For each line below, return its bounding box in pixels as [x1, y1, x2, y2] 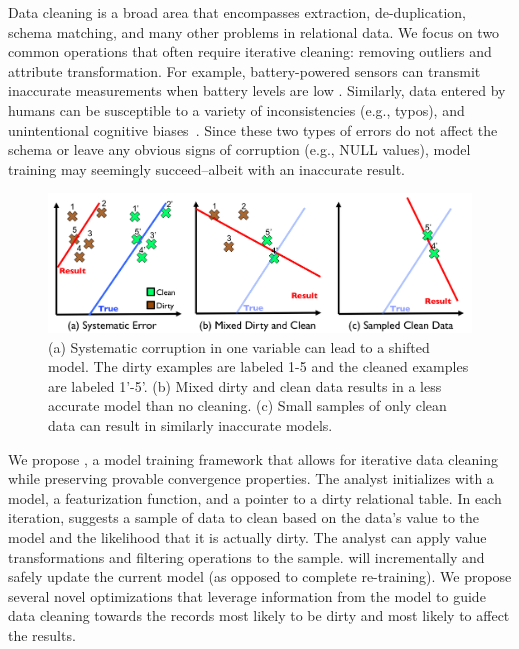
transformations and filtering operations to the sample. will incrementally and [8, 546, 485, 567]
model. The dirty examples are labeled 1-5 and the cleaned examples [48, 356, 469, 377]
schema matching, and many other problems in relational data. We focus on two [8, 21, 500, 42]
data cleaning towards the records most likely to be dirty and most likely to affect [8, 605, 510, 626]
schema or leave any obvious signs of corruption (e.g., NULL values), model [8, 139, 471, 160]
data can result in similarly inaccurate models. [48, 414, 333, 435]
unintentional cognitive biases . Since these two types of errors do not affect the [8, 119, 498, 140]
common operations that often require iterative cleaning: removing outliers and [8, 41, 492, 62]
